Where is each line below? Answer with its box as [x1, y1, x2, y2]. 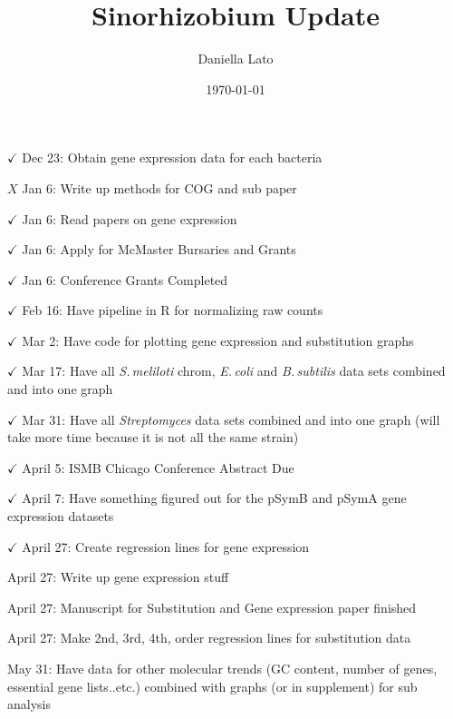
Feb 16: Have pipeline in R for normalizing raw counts [22, 300, 323, 320]
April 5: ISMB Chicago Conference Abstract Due [22, 458, 294, 477]
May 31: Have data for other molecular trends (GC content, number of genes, [7, 659, 438, 677]
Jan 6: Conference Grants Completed [22, 270, 228, 289]
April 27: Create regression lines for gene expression [22, 537, 310, 556]
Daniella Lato [198, 49, 274, 68]
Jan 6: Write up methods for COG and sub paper [22, 178, 297, 197]
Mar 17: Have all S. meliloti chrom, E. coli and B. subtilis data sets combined [22, 361, 446, 380]
